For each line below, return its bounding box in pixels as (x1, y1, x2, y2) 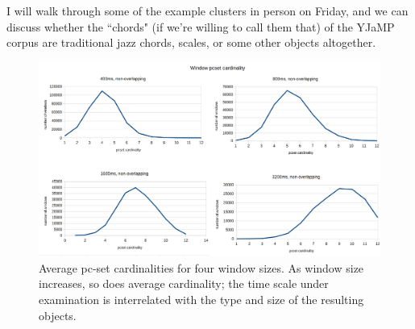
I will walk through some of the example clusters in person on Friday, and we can (6, 2, 409, 19)
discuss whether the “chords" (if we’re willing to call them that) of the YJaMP (6, 18, 395, 35)
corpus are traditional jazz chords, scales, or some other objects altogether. (6, 34, 376, 51)
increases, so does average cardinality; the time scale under (39, 275, 329, 292)
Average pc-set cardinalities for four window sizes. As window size (39, 259, 364, 276)
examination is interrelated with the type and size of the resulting (39, 290, 364, 307)
